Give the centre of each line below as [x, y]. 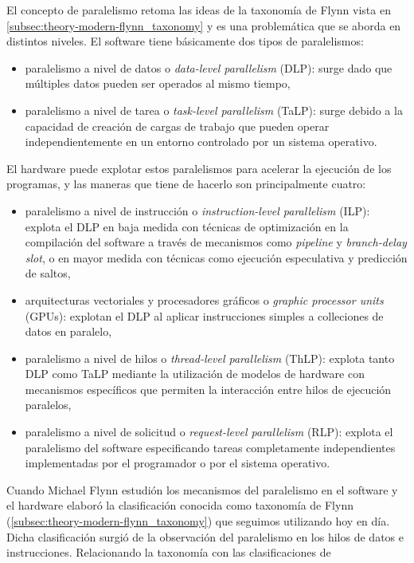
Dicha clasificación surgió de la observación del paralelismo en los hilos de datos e [205, 536]
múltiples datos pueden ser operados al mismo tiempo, [158, 83]
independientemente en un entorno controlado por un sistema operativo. [201, 142]
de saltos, [48, 273]
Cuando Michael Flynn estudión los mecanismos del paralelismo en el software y [202, 489]
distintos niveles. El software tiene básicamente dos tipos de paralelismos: [185, 41]
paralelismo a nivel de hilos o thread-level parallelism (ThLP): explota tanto [210, 358]
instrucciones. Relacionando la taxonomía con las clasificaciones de [169, 552]
